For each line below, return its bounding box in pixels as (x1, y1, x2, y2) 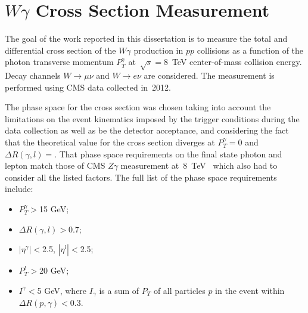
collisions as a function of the (197, 44, 304, 56)
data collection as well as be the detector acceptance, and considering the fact (5, 124, 289, 137)
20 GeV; (39, 264, 69, 277)
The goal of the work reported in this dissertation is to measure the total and (5, 32, 288, 45)
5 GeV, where (37, 284, 87, 296)
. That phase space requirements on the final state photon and (54, 147, 282, 160)
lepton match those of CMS (5, 159, 105, 172)
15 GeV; (39, 203, 69, 215)
